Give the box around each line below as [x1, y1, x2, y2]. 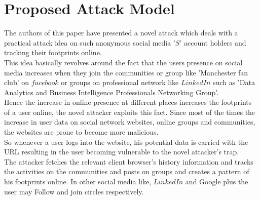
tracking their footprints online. [4, 47, 102, 58]
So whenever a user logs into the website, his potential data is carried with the [4, 136, 248, 147]
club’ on [4, 77, 29, 88]
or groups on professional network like [61, 77, 179, 88]
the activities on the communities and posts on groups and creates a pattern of [4, 166, 249, 177]
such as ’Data [213, 77, 255, 88]
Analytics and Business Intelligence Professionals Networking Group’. [4, 87, 219, 97]
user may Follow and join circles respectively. [4, 186, 144, 196]
